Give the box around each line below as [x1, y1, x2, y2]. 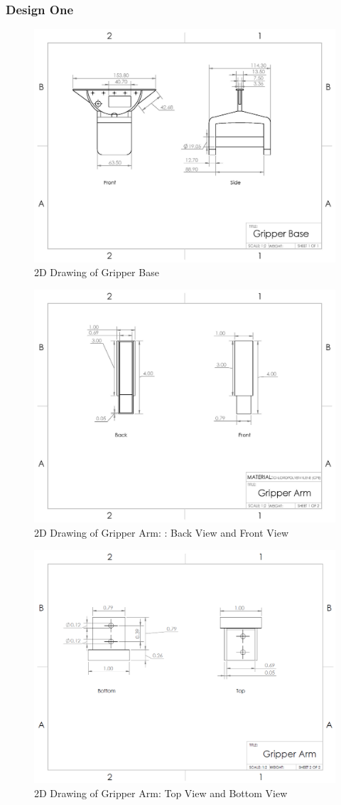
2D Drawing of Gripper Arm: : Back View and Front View [34, 525, 289, 540]
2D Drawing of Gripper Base [34, 265, 159, 280]
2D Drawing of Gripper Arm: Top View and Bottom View [34, 785, 288, 800]
